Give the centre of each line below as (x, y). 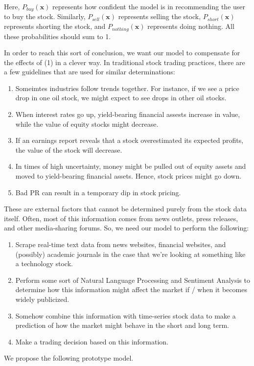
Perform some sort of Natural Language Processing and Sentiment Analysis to (133, 280)
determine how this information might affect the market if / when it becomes (131, 289)
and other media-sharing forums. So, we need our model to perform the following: (127, 228)
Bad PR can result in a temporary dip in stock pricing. (98, 192)
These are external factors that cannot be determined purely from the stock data (125, 209)
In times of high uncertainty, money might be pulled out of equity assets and (131, 166)
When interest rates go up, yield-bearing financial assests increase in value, (128, 114)
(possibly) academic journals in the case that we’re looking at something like (130, 254)
